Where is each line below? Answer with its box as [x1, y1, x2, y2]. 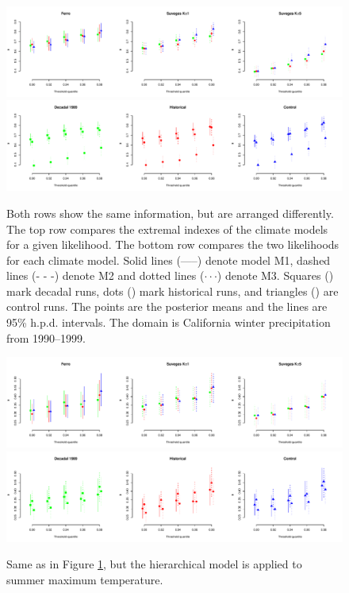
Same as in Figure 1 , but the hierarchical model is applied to [6, 556, 302, 572]
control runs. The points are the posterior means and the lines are [6, 298, 328, 315]
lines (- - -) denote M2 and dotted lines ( [6, 267, 205, 284]
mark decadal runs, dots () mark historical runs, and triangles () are [6, 282, 339, 299]
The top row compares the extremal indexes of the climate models [6, 220, 328, 237]
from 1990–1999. [6, 329, 86, 346]
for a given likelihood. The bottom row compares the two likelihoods [6, 236, 339, 253]
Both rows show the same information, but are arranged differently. [6, 204, 334, 221]
